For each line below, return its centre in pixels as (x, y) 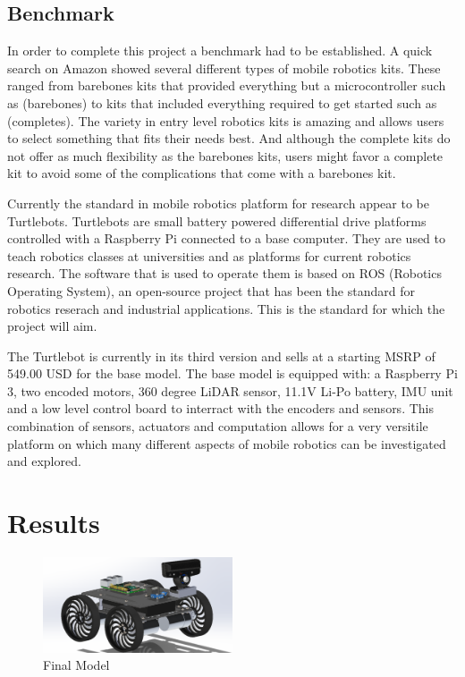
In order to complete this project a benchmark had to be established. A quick (220, 51)
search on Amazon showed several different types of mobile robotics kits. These (224, 68)
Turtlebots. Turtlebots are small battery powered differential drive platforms (217, 220)
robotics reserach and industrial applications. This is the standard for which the (226, 308)
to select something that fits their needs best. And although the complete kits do (229, 138)
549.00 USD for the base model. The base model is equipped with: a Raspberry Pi (232, 373)
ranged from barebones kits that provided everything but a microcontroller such (227, 85)
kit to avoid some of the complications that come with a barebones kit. (202, 173)
